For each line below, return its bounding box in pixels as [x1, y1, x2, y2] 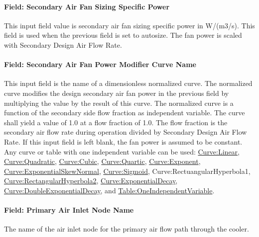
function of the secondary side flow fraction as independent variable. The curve [4, 107, 245, 118]
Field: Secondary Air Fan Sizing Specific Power [4, 1, 170, 11]
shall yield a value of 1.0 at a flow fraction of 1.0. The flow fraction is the [4, 117, 228, 127]
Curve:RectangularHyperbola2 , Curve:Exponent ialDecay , [4, 175, 178, 186]
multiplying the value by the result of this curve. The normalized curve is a [4, 97, 234, 108]
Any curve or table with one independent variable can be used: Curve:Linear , [4, 146, 240, 157]
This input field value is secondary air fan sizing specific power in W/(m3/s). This [4, 20, 255, 30]
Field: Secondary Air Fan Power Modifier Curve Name [4, 59, 196, 70]
